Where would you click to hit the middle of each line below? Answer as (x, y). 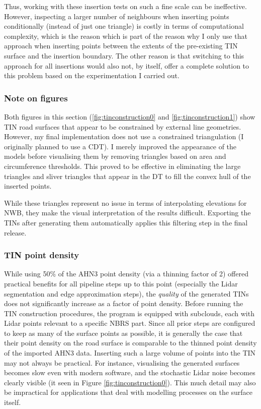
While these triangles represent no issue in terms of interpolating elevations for (125, 202)
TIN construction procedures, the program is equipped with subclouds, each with (129, 313)
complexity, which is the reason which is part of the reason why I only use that (126, 36)
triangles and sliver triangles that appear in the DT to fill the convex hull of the (127, 176)
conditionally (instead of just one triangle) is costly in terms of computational (124, 26)
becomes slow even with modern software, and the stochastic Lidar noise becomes (130, 372)
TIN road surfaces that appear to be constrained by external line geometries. (123, 126)
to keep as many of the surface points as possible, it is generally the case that (123, 333)
